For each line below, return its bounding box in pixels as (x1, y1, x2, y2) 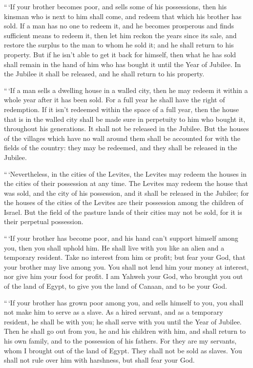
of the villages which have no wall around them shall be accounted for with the (4, 133, 241, 143)
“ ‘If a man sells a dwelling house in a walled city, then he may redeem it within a (4, 85, 248, 95)
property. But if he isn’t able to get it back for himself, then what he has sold (4, 49, 236, 59)
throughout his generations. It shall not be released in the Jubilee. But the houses (4, 123, 249, 134)
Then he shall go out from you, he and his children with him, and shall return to (4, 326, 246, 336)
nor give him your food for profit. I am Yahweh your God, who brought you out (4, 271, 243, 281)
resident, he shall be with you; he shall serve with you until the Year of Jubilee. (4, 316, 242, 326)
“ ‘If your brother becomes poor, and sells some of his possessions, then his (4, 1, 227, 11)
